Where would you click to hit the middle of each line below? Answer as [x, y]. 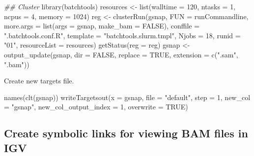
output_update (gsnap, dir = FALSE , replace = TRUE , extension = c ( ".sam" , [121, 54]
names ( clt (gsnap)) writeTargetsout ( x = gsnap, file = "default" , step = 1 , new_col [127, 97]
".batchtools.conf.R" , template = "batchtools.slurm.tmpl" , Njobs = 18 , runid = [122, 35]
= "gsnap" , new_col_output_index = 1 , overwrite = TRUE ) [96, 107]
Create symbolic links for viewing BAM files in [126, 133]
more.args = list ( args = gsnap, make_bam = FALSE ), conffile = [102, 26]
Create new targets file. [39, 81]
